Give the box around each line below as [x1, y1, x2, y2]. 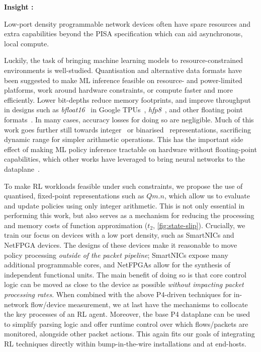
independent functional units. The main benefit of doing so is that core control [4, 269, 246, 279]
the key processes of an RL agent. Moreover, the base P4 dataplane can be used [4, 309, 250, 319]
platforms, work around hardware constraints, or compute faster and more [4, 85, 233, 95]
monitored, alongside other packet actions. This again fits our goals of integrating [4, 328, 255, 339]
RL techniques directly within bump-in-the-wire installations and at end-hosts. [4, 338, 246, 348]
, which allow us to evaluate [164, 190, 250, 201]
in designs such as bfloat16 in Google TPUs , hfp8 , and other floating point [4, 104, 243, 115]
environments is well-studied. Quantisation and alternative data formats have [4, 64, 242, 75]
